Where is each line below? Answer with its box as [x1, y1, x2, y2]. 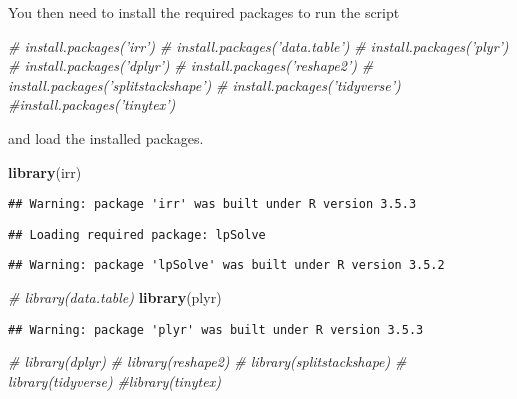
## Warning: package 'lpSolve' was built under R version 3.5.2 [8, 258, 445, 273]
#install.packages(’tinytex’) [8, 94, 176, 115]
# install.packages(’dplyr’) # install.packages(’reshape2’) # [8, 55, 374, 76]
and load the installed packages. [8, 127, 204, 148]
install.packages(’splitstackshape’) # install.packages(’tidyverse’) [8, 74, 401, 95]
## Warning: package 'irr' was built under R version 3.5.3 [8, 197, 417, 212]
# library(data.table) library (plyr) [8, 287, 222, 308]
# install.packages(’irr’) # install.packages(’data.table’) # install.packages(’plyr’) [8, 35, 509, 56]
